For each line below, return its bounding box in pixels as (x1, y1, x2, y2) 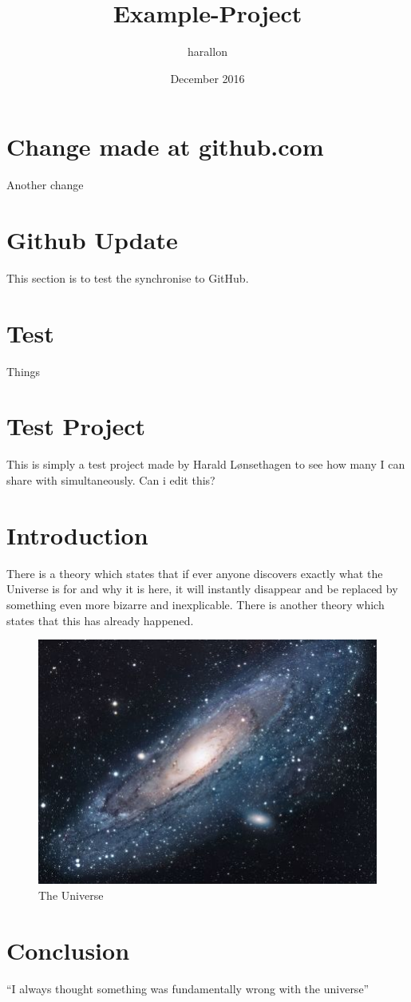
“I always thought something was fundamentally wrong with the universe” (6, 980, 370, 996)
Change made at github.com (6, 130, 324, 163)
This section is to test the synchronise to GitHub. (6, 269, 249, 286)
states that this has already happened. (6, 612, 194, 628)
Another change (6, 176, 84, 193)
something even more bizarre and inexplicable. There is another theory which (6, 596, 385, 612)
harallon (188, 43, 227, 60)
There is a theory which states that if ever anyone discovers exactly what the (6, 564, 383, 581)
